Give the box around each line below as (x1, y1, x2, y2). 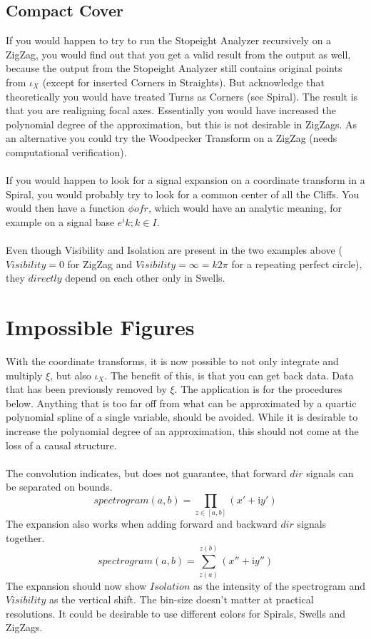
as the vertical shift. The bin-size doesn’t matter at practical (49, 592, 314, 607)
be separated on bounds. (6, 479, 113, 494)
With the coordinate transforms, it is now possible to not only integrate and (6, 354, 339, 369)
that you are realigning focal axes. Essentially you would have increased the (6, 103, 337, 118)
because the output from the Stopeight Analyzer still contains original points (6, 61, 342, 76)
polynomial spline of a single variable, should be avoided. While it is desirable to (6, 409, 358, 424)
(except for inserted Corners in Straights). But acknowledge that (42, 74, 325, 89)
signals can (306, 465, 354, 480)
